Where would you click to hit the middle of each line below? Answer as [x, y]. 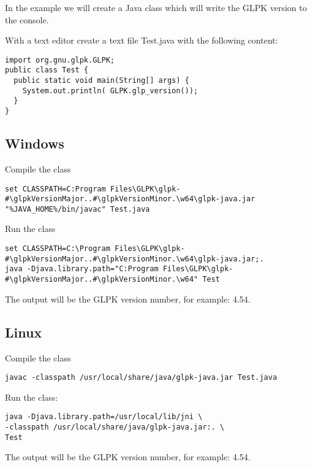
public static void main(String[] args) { [101, 81]
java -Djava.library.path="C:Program [82, 269]
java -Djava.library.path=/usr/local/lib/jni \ [104, 417]
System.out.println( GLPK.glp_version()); [110, 91]
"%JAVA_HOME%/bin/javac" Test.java [78, 209]
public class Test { [47, 70]
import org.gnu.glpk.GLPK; [60, 60]
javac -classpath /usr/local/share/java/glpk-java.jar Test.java [141, 378]
